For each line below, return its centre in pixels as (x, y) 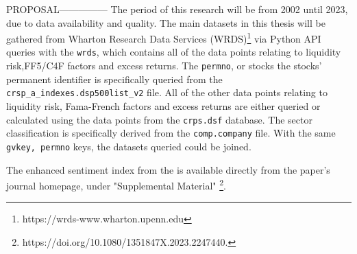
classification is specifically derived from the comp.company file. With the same (171, 133)
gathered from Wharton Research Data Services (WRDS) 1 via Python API (164, 37)
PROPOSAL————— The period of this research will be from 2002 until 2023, (177, 9)
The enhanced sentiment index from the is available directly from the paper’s (168, 169)
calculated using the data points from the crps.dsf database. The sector (159, 119)
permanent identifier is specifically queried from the (114, 79)
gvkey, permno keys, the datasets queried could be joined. (129, 146)
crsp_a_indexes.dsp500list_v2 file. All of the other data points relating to (167, 92)
